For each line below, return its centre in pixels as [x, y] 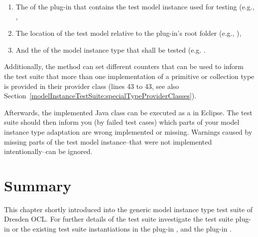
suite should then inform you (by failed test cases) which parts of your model [122, 122]
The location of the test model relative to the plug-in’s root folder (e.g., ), [129, 33]
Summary [38, 185]
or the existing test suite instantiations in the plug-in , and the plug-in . [122, 229]
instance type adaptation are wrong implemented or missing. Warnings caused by [128, 131]
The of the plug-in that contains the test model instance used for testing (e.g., [135, 6]
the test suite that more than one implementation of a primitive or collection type [129, 76]
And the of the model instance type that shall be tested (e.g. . [111, 49]
